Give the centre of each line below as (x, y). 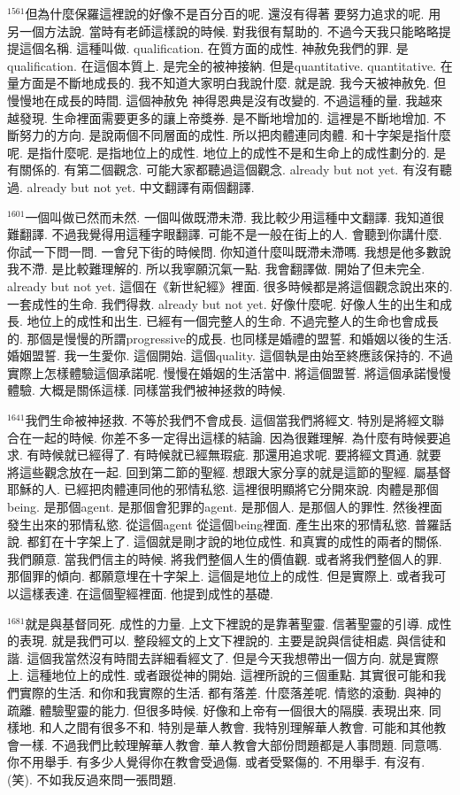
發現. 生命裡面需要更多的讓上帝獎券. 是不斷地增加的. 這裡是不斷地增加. (224, 117)
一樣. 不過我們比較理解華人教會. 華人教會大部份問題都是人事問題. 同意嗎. (230, 744)
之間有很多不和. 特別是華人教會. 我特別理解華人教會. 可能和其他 (249, 727)
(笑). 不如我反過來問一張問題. (92, 779)
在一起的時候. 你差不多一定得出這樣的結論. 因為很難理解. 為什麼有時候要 (229, 437)
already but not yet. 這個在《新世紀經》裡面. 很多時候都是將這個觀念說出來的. (230, 286)
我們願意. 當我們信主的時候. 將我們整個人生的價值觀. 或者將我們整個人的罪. (225, 558)
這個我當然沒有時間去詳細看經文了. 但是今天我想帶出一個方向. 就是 (220, 657)
